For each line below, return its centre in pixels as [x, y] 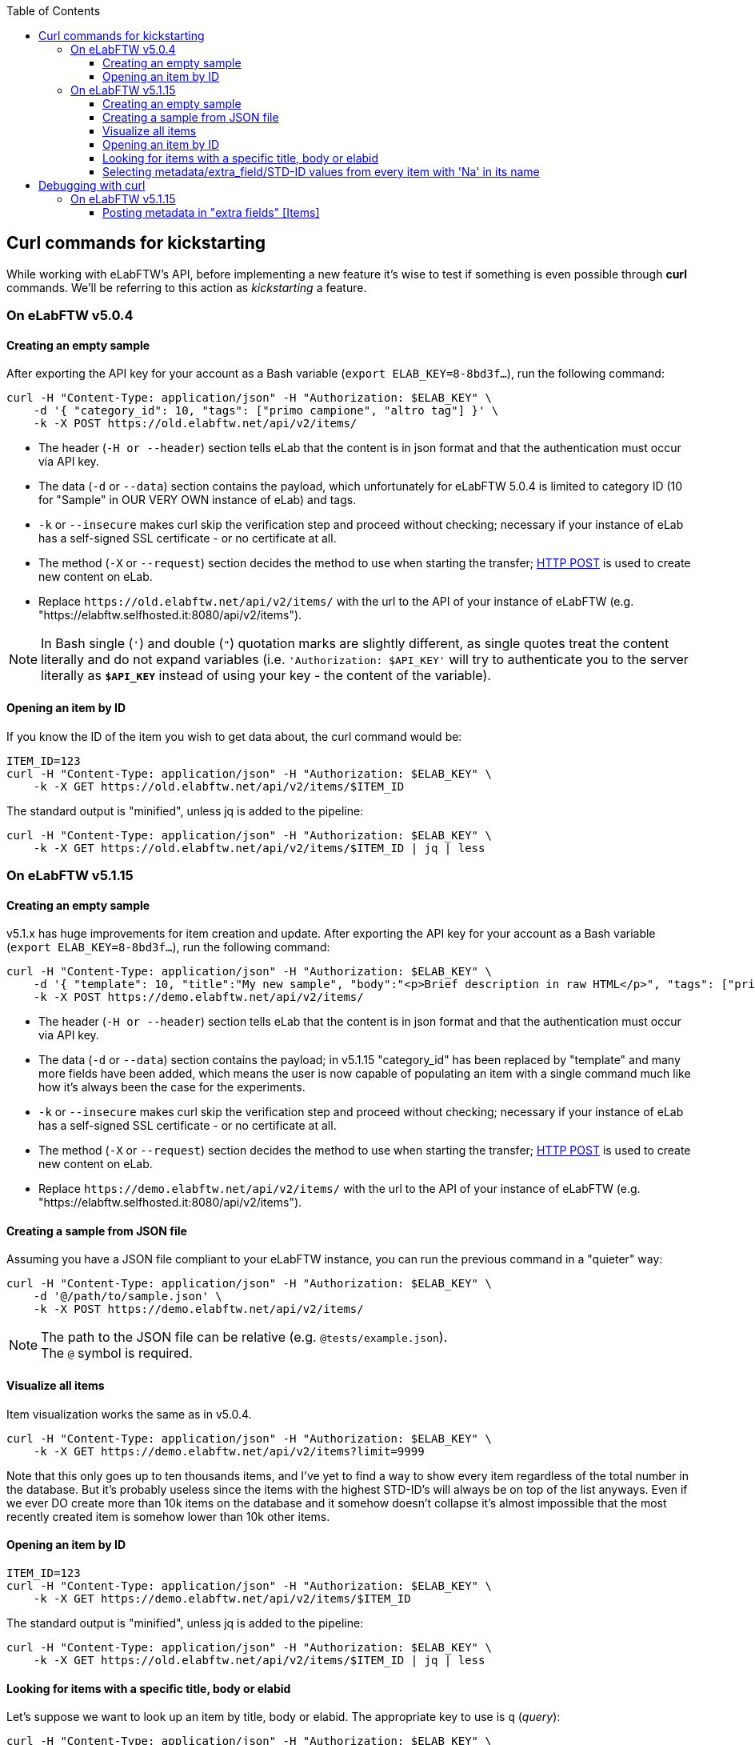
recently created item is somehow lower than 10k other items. [168, 1516]
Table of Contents [54, 11]
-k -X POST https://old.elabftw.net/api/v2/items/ [195, 424]
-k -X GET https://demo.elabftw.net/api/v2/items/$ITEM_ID [222, 1598]
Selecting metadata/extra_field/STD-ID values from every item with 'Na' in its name [321, 172]
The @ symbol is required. [117, 1353]
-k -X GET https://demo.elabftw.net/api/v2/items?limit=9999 [229, 1451]
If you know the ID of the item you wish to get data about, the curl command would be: [234, 736]
